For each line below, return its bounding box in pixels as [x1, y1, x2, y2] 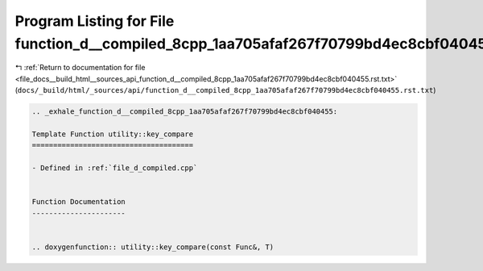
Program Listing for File [14, 12, 175, 30]
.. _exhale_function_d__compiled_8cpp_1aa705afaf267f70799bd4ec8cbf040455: [31, 107, 338, 116]
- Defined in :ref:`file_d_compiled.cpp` [31, 164, 198, 173]
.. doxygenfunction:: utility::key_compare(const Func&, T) [31, 242, 275, 252]
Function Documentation [31, 198, 126, 206]
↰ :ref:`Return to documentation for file [14, 63, 146, 73]
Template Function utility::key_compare [31, 129, 193, 139]
